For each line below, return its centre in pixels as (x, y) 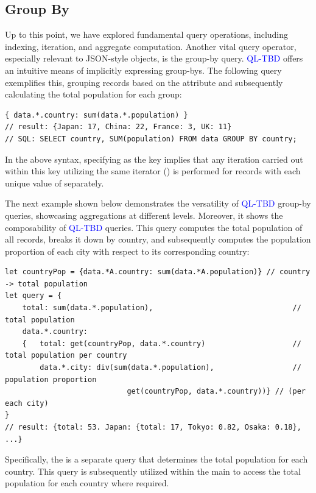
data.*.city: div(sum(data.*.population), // (170, 368)
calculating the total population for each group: (93, 94)
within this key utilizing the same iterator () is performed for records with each (153, 171)
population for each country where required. (87, 483)
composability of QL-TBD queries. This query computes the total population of (154, 227)
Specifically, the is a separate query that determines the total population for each (156, 459)
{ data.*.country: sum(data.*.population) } (97, 115)
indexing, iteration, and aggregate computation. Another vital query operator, (151, 46)
